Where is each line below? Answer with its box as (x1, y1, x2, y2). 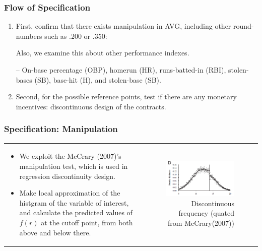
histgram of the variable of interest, (19, 197, 129, 208)
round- (233, 21, 254, 31)
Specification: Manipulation (4, 122, 118, 135)
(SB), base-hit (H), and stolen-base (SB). (34, 74, 161, 85)
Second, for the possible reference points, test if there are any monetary (16, 91, 237, 102)
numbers (16, 30, 42, 41)
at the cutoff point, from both (41, 217, 133, 227)
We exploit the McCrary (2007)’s (19, 151, 121, 161)
